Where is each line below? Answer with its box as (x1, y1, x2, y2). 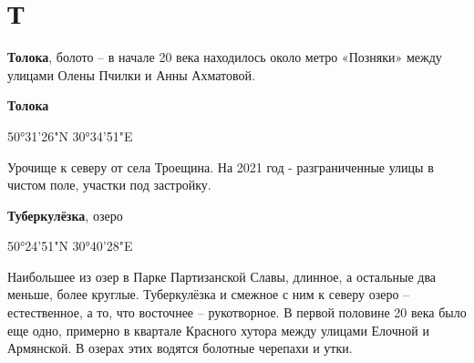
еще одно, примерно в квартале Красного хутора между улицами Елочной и (7, 320, 429, 339)
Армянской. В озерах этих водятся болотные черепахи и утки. (7, 338, 353, 358)
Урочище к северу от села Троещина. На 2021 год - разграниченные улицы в (7, 157, 434, 176)
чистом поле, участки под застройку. (7, 175, 211, 194)
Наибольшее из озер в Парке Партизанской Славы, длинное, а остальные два (7, 266, 437, 285)
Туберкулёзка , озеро (7, 205, 123, 224)
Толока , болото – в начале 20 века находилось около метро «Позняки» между (7, 47, 442, 67)
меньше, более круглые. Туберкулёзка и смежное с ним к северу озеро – (7, 285, 410, 304)
